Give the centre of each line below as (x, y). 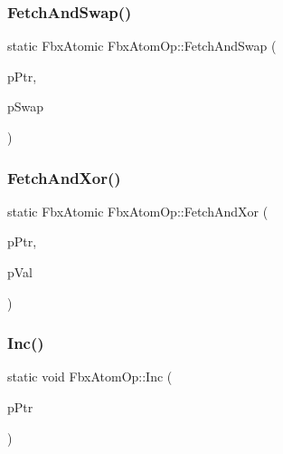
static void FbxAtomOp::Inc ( (90, 377)
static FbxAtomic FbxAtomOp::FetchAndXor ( (138, 211)
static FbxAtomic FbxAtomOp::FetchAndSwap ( (142, 46)
